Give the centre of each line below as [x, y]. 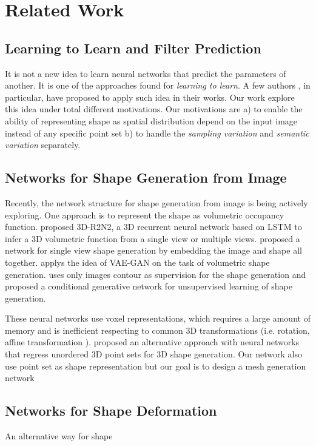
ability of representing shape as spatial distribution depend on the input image [151, 120]
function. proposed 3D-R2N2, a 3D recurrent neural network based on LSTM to [153, 227]
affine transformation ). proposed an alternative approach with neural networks [152, 342]
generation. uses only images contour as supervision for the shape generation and [156, 274]
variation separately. [43, 145]
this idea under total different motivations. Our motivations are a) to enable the [154, 109]
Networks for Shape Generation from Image [146, 177]
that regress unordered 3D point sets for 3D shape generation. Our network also [153, 354]
